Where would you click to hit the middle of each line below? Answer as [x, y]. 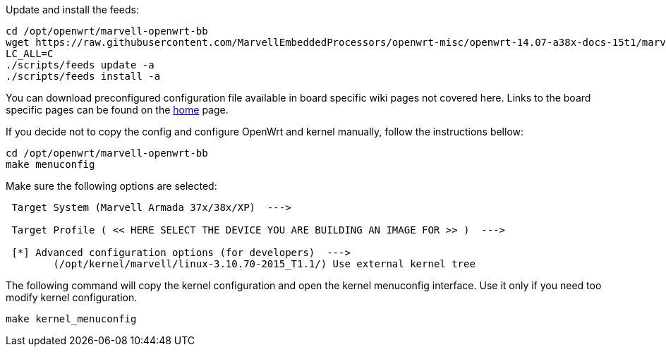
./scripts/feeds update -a [80, 65]
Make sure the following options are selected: [111, 186]
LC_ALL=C [30, 54]
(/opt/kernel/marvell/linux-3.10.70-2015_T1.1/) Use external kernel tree [264, 264]
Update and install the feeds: [72, 10]
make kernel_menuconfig [71, 319]
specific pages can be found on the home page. [117, 110]
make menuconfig [50, 164]
